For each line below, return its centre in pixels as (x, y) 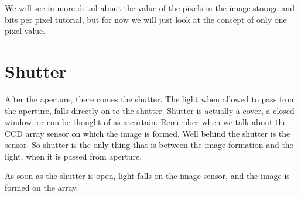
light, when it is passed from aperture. (73, 156)
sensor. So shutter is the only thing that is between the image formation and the (149, 145)
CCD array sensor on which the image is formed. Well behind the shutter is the (148, 133)
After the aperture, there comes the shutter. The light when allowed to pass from (150, 98)
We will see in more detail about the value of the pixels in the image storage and (150, 8)
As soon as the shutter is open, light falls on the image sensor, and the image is (147, 176)
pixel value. (25, 31)
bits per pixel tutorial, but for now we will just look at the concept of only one (146, 19)
